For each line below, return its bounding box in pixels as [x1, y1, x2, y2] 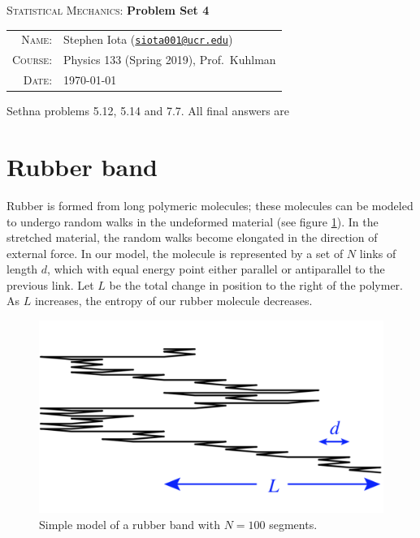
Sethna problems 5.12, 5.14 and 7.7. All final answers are [6, 102, 290, 119]
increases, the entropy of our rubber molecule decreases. [34, 292, 313, 309]
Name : [21, 31, 53, 48]
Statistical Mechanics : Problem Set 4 [6, 2, 210, 18]
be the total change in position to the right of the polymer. [109, 276, 403, 293]
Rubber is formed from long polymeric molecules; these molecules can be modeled [6, 196, 414, 213]
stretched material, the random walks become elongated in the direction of [6, 229, 378, 246]
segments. [269, 515, 318, 532]
